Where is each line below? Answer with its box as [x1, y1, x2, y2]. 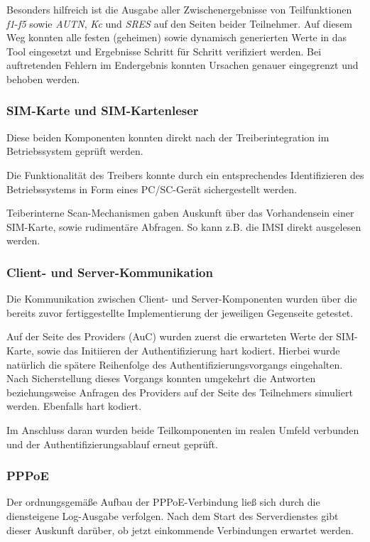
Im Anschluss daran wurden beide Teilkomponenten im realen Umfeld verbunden [6, 422, 359, 437]
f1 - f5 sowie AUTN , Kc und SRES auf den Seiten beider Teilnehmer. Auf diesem [6, 16, 353, 31]
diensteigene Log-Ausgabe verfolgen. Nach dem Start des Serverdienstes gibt [6, 508, 339, 523]
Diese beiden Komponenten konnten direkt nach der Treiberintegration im [6, 129, 330, 144]
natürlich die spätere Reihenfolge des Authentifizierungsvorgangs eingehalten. [6, 357, 343, 372]
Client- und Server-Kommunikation [6, 263, 213, 281]
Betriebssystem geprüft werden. [6, 143, 143, 158]
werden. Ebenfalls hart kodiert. [6, 399, 142, 413]
